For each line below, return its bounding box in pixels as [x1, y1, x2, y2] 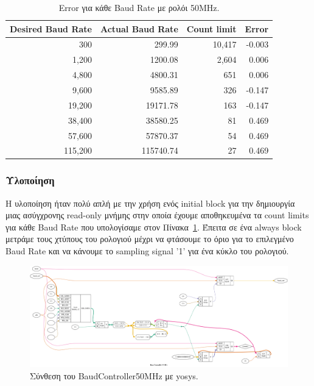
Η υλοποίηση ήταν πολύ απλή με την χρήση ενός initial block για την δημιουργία [5, 196, 295, 209]
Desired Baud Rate [10, 22, 92, 35]
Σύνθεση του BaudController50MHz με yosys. [30, 369, 198, 382]
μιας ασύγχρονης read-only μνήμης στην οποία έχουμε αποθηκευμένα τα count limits [5, 209, 309, 221]
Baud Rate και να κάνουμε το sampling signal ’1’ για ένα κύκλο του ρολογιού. [5, 245, 289, 257]
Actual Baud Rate [100, 22, 178, 35]
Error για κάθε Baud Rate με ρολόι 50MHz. [58, 1, 220, 13]
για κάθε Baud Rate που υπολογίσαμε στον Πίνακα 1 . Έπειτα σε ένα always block [5, 220, 302, 233]
